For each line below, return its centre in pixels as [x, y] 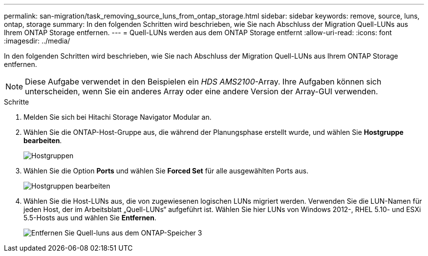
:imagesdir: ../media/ [37, 41]
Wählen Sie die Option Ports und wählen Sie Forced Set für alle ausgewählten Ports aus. [166, 171]
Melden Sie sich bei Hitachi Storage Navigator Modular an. [118, 117]
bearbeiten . [43, 140]
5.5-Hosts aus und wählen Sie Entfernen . [90, 218]
